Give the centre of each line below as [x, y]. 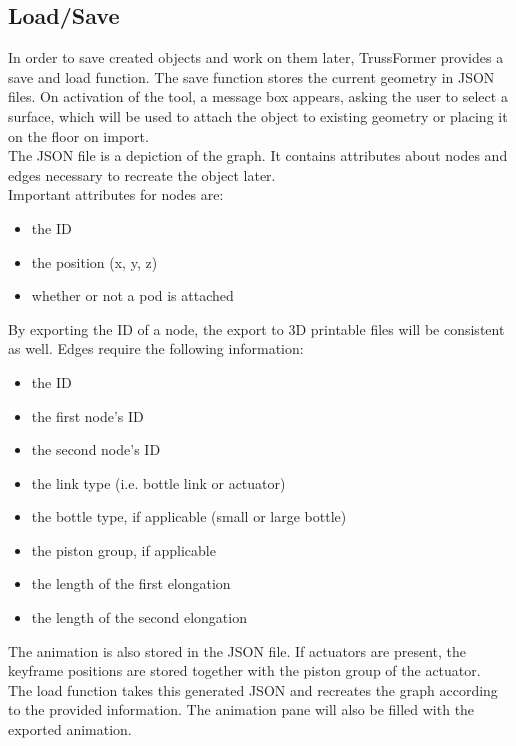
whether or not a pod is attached [132, 295]
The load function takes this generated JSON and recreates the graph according [253, 689]
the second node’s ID [96, 449]
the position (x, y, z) [94, 261]
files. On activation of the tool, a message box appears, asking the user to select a [258, 96]
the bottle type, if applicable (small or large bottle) [189, 516]
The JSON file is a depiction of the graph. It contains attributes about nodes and [258, 155]
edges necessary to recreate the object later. [142, 174]
